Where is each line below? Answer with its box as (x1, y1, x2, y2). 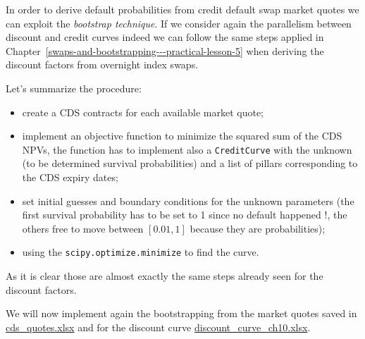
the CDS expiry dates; (22, 170, 118, 184)
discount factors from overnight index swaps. (6, 57, 199, 72)
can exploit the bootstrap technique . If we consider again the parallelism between (6, 16, 352, 30)
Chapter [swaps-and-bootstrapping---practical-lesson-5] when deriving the (6, 43, 324, 58)
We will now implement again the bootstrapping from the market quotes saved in (6, 306, 357, 321)
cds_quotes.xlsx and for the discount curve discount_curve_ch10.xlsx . (6, 319, 311, 334)
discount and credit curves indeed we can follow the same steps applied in (6, 30, 324, 44)
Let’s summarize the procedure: (6, 80, 142, 95)
